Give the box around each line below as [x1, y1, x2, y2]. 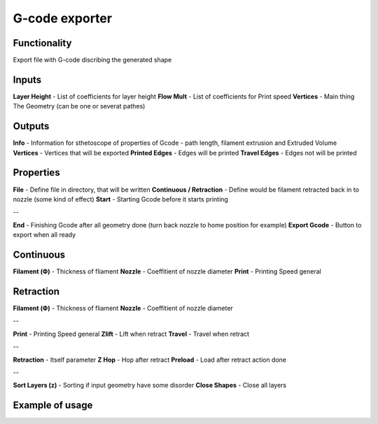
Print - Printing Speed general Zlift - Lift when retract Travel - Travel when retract [13, 330, 250, 338]
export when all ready [13, 231, 76, 239]
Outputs [13, 120, 50, 132]
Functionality [13, 37, 72, 49]
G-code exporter [13, 10, 112, 26]
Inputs [13, 73, 42, 85]
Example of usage [13, 400, 93, 411]
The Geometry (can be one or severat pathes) [13, 102, 146, 111]
